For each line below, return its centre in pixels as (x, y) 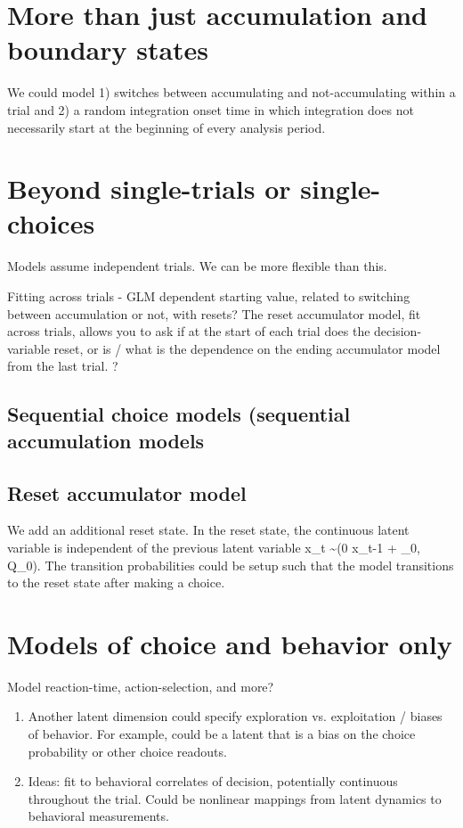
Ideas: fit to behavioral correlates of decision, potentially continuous (213, 781)
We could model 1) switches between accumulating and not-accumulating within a (231, 92)
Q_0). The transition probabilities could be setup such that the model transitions (231, 565)
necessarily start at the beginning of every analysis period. (167, 127)
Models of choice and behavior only (230, 643)
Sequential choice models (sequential (179, 414)
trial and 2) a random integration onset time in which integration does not (211, 109)
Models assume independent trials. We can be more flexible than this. (197, 266)
